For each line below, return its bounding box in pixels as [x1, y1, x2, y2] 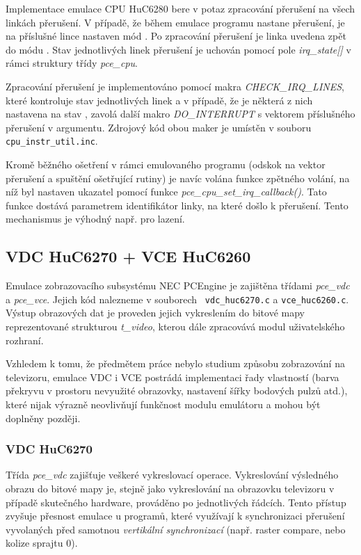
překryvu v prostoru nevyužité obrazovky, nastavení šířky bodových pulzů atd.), [6, 383, 348, 398]
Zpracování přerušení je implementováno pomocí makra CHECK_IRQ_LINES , [6, 79, 344, 93]
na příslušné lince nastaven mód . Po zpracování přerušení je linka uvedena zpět [6, 29, 346, 43]
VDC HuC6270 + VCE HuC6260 [6, 246, 251, 267]
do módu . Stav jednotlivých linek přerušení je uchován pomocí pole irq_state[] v [6, 42, 351, 56]
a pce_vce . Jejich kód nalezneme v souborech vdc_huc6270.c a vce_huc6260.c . [6, 291, 349, 306]
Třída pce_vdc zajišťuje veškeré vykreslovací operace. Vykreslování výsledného [6, 467, 339, 482]
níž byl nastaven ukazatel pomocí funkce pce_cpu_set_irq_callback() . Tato [6, 184, 327, 199]
